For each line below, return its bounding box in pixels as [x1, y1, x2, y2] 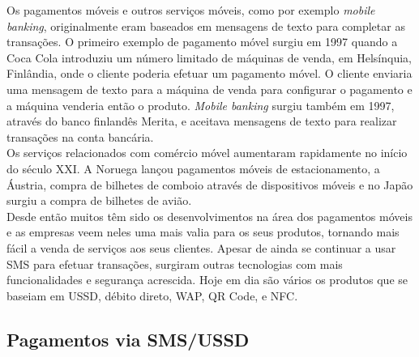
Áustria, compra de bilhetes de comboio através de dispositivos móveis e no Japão [6, 176, 413, 193]
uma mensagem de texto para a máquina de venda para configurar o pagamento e [6, 80, 413, 97]
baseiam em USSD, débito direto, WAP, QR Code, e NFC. [6, 287, 298, 304]
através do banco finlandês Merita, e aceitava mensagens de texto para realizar [6, 113, 397, 130]
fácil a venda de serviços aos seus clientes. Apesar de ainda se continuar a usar [6, 239, 396, 256]
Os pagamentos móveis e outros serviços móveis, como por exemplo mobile [6, 2, 375, 18]
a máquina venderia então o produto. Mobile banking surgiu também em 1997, [6, 96, 395, 113]
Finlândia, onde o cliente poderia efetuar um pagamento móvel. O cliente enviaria [6, 65, 413, 82]
